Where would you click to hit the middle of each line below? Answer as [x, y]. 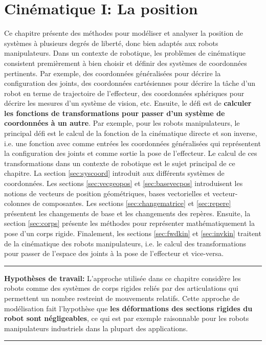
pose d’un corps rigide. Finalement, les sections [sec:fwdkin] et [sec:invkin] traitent [133, 233]
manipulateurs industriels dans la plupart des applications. [96, 328]
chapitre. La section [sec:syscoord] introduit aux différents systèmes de [114, 173]
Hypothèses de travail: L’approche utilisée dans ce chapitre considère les [123, 278]
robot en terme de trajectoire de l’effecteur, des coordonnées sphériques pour [124, 93]
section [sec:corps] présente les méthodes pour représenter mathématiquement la [129, 223]
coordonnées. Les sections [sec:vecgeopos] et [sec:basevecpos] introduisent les [124, 183]
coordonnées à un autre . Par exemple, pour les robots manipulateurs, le [122, 123]
